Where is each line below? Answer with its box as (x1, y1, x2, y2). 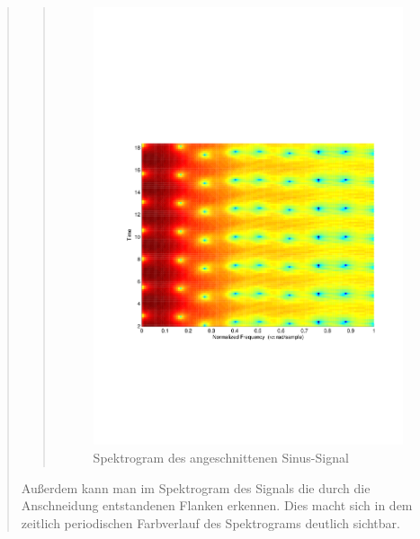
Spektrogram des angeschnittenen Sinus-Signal (93, 447, 349, 466)
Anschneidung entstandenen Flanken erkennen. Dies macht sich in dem (21, 496, 413, 515)
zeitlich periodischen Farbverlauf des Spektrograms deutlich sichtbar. (21, 513, 400, 532)
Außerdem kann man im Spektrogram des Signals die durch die (21, 478, 371, 497)
